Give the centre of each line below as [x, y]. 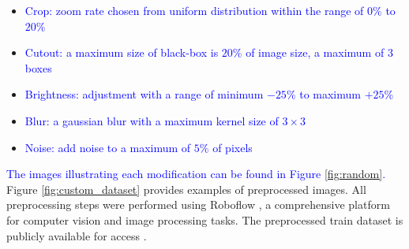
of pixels [233, 147]
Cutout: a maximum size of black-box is [122, 52]
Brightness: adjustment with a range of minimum [144, 94]
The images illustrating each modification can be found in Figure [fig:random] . [196, 174]
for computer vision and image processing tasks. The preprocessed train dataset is [205, 219]
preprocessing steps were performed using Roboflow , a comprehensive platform [198, 204]
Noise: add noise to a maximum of [108, 147]
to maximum [330, 94]
